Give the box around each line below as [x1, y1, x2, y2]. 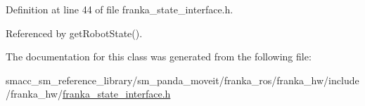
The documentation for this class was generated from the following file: [6, 49, 312, 64]
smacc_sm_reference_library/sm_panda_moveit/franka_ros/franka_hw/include [6, 72, 359, 87]
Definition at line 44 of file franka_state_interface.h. [6, 2, 233, 16]
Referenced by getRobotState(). [6, 25, 143, 40]
